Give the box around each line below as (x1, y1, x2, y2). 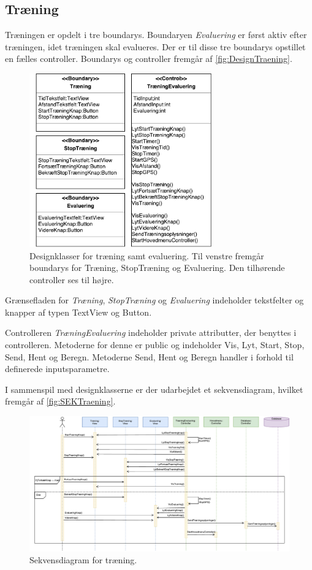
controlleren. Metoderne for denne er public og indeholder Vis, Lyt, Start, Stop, (5, 338, 305, 351)
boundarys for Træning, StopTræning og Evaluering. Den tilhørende (29, 261, 285, 274)
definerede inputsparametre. (5, 362, 110, 375)
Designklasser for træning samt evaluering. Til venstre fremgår (29, 249, 264, 262)
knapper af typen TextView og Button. (5, 305, 152, 318)
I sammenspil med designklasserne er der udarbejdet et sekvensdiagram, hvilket (5, 382, 303, 395)
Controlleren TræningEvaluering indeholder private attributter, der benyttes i (5, 326, 297, 339)
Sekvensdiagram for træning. (29, 553, 137, 566)
